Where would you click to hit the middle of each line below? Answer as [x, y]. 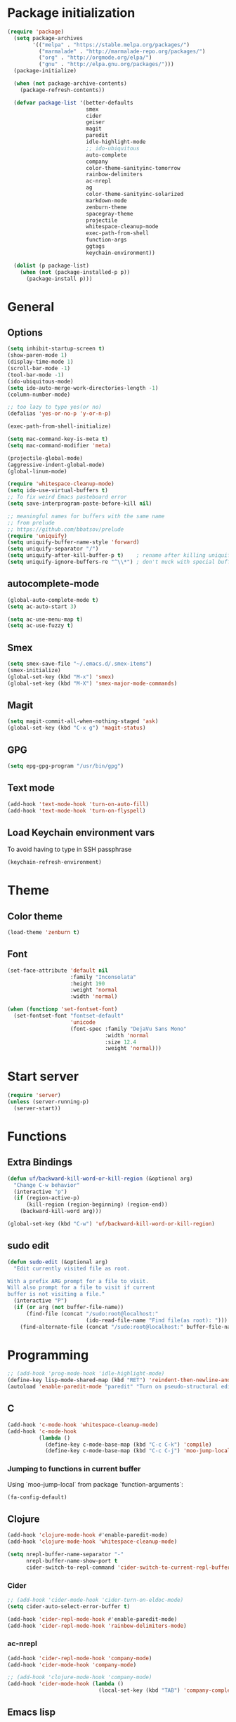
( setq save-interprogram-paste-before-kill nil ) [80, 504]
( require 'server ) [34, 1096]
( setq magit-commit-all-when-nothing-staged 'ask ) [83, 721]
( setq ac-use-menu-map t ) [45, 619]
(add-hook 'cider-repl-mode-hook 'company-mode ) [80, 1658]
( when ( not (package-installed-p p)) [75, 272]
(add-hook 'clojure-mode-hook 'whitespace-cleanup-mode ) [92, 1542]
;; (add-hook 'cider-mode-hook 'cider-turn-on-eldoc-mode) [96, 1600]
